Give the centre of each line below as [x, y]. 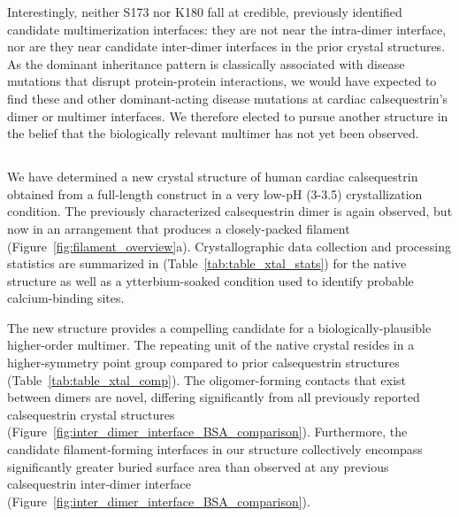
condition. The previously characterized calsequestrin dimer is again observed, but [230, 211]
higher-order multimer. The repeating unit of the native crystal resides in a [211, 345]
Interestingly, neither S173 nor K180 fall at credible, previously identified [205, 12]
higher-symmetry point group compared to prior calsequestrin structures [203, 363]
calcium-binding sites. [66, 298]
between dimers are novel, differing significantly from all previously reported [214, 397]
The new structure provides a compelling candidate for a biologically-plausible [219, 327]
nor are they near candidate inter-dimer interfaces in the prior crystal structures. [226, 46]
